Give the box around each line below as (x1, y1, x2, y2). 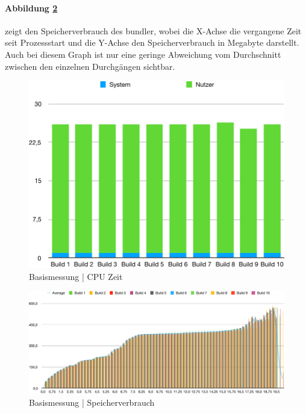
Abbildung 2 (5, 1, 58, 14)
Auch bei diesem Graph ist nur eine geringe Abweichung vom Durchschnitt (5, 48, 281, 60)
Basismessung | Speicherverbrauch (29, 396, 155, 408)
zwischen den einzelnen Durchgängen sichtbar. (5, 60, 175, 72)
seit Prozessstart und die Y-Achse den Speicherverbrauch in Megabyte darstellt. (5, 36, 299, 49)
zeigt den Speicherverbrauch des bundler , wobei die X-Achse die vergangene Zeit (5, 24, 302, 37)
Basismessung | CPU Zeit (29, 270, 123, 282)
